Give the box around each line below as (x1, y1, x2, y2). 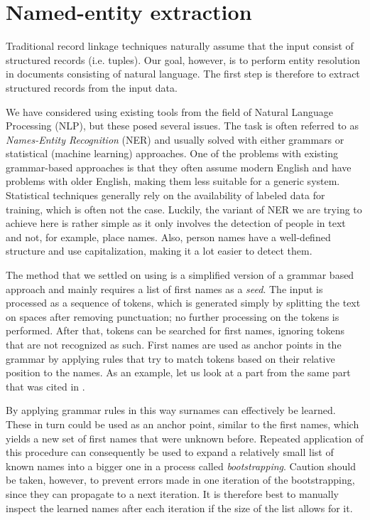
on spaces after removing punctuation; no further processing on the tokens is (6, 309, 339, 324)
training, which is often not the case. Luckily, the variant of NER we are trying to (6, 201, 362, 216)
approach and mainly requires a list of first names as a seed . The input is (6, 281, 323, 296)
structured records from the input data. (6, 80, 178, 95)
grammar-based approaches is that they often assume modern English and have (6, 159, 352, 174)
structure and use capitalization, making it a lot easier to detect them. (6, 243, 312, 258)
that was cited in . (6, 378, 85, 393)
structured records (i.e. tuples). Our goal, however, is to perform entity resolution (6, 52, 360, 67)
